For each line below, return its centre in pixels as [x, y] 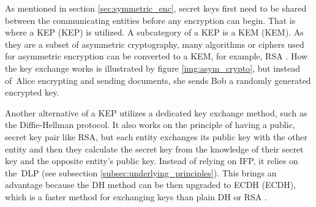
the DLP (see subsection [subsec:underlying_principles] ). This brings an [141, 172]
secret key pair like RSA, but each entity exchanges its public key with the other [156, 136]
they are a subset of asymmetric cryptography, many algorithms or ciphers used [155, 44]
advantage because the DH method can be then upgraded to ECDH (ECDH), [151, 185]
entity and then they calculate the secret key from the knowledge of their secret [154, 149]
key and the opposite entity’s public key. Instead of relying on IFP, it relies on [152, 161]
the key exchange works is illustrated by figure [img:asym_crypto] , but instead [153, 68]
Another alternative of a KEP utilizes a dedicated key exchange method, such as [156, 112]
